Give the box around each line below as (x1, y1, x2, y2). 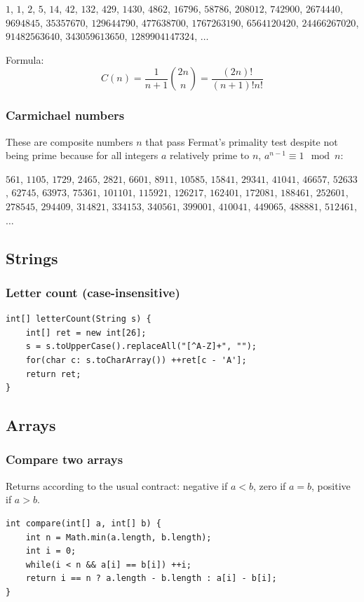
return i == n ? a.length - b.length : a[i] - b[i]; (25, 573, 277, 584)
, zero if (253, 478, 286, 493)
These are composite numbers (6, 134, 133, 149)
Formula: (6, 52, 44, 67)
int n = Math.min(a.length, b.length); (25, 532, 212, 542)
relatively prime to (170, 148, 250, 163)
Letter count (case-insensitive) (6, 283, 180, 301)
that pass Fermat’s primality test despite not (145, 134, 338, 149)
